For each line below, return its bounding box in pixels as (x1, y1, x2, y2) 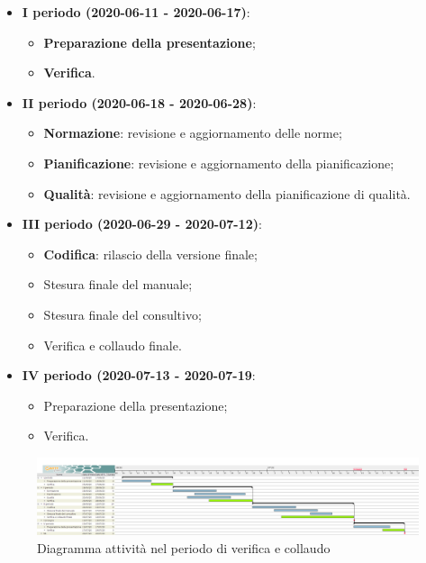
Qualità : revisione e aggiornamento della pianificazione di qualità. (43, 184, 411, 203)
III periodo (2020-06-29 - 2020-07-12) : (22, 214, 262, 233)
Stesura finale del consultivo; (43, 304, 202, 323)
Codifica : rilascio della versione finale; (43, 244, 258, 263)
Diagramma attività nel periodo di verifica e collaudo (37, 538, 331, 557)
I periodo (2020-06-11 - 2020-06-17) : (22, 3, 250, 21)
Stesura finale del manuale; (43, 275, 193, 294)
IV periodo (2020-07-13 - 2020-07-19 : (22, 366, 256, 385)
